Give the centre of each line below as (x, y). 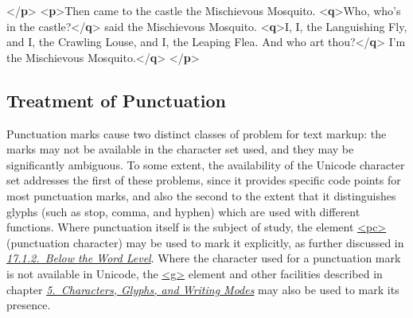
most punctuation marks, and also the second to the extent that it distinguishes (201, 195)
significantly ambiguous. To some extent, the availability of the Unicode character (206, 164)
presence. (29, 305)
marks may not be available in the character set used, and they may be (180, 149)
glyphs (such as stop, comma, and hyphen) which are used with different (183, 211)
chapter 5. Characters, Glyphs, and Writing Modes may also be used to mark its (203, 289)
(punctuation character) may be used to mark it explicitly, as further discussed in (205, 242)
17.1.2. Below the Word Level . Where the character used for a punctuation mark (204, 258)
